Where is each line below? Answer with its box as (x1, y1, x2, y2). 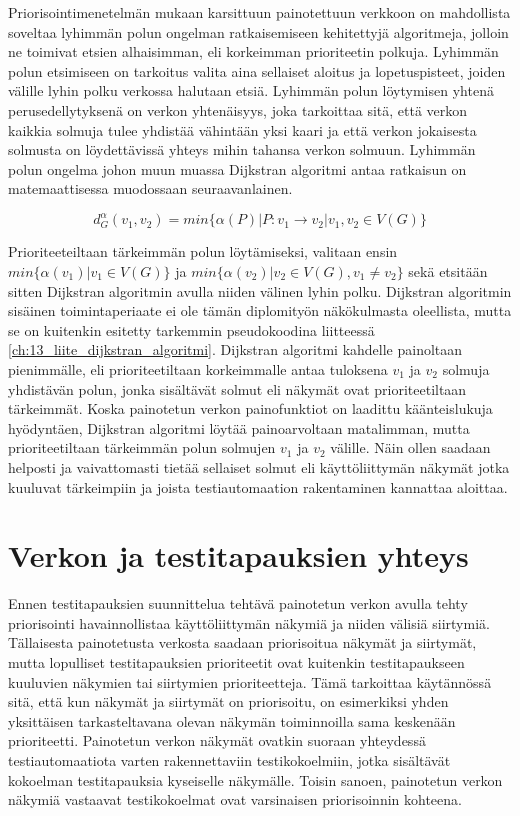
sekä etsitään (408, 261, 488, 282)
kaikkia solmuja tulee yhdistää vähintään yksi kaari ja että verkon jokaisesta (8, 119, 477, 140)
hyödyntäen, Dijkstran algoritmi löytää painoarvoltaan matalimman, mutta (8, 417, 470, 438)
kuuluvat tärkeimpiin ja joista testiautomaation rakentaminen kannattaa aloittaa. (8, 476, 508, 497)
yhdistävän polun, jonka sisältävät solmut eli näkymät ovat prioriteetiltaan (8, 378, 467, 399)
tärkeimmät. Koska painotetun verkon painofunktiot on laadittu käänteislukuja (8, 398, 493, 419)
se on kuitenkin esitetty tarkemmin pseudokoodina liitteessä (8, 319, 375, 340)
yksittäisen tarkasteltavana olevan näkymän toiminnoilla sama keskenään (8, 710, 456, 731)
